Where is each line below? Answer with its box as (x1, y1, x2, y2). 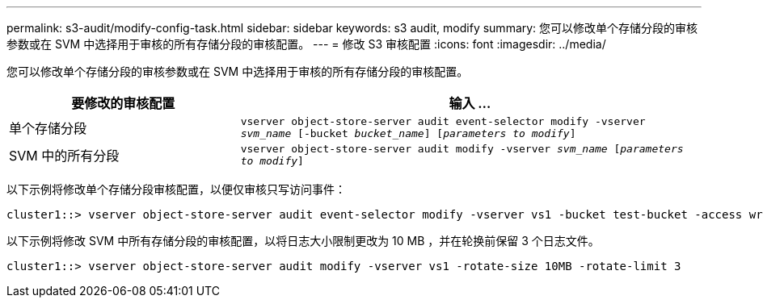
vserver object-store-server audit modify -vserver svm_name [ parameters (240, 143, 684, 155)
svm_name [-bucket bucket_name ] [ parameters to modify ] (240, 127, 576, 140)
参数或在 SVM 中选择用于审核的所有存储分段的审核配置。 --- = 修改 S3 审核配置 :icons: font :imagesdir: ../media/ (6, 37, 606, 51)
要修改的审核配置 (71, 95, 175, 111)
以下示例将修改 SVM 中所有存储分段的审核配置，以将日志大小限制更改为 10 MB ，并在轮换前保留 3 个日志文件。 (6, 234, 600, 248)
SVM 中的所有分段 (9, 148, 120, 164)
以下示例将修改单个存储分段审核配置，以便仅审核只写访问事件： (6, 182, 346, 196)
